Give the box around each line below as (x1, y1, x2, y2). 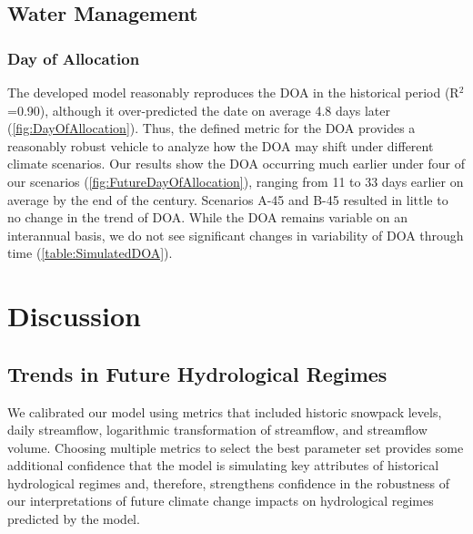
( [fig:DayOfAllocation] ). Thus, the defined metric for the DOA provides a (7, 118, 416, 138)
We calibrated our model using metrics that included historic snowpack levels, (7, 402, 442, 421)
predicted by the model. (7, 509, 140, 529)
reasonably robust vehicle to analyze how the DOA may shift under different (7, 136, 434, 155)
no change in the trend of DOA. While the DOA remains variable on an (7, 208, 408, 227)
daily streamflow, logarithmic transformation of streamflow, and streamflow (7, 420, 428, 439)
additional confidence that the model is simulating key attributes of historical (7, 456, 439, 475)
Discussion (7, 297, 141, 334)
